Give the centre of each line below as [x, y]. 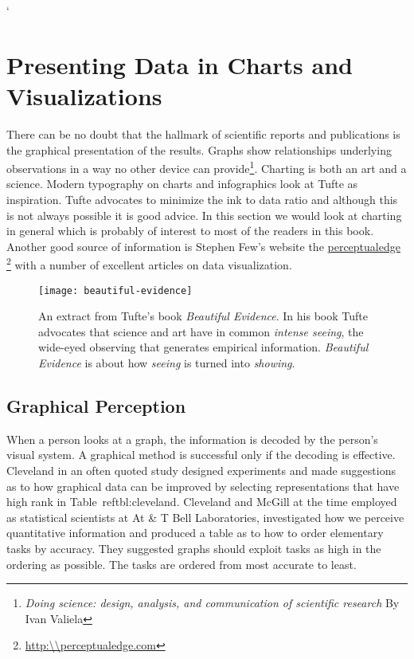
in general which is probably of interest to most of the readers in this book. [190, 231]
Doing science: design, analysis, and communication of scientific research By [212, 603]
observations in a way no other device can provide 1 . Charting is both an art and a [207, 167]
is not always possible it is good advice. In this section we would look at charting [204, 215]
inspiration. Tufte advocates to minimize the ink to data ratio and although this [202, 199]
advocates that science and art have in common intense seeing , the [201, 331]
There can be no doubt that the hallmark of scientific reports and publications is [203, 133]
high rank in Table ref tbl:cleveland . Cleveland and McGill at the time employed [202, 502]
